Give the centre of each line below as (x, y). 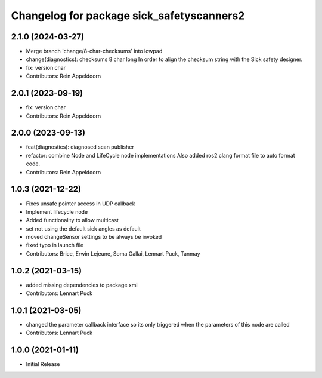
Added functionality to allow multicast (72, 220)
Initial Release (43, 364)
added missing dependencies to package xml (82, 285)
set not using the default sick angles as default (83, 228)
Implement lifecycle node (57, 211)
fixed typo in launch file (55, 245)
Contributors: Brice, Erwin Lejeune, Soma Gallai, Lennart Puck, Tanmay (113, 253)
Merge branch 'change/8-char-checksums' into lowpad (94, 51)
